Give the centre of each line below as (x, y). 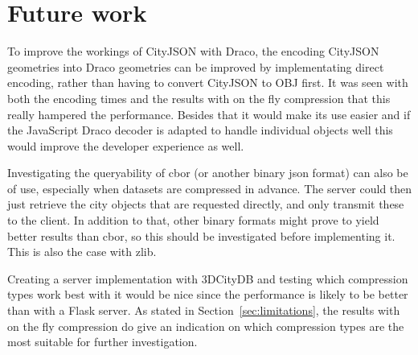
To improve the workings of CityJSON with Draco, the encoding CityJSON (193, 51)
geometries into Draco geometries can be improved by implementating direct (196, 66)
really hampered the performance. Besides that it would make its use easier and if (209, 114)
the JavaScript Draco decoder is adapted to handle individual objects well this (200, 130)
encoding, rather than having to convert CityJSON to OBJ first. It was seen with (208, 83)
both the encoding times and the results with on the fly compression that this (199, 98)
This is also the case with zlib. (82, 252)
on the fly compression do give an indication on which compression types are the (206, 326)
